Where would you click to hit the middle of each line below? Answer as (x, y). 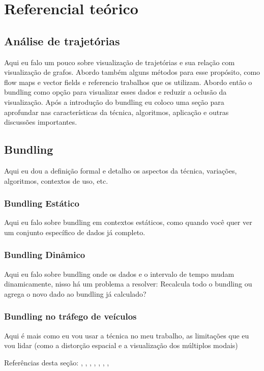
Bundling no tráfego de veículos (70, 316)
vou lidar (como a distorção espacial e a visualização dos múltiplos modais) (121, 345)
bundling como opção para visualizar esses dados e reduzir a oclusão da (115, 92)
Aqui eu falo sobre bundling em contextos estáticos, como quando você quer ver (128, 222)
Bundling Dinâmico (45, 255)
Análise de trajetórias (62, 40)
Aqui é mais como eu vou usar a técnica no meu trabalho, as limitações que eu (127, 335)
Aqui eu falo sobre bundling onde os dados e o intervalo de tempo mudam (119, 274)
